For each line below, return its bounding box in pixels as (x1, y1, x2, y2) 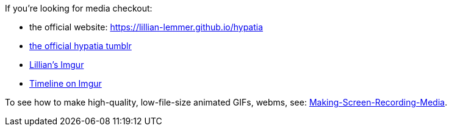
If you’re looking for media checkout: (5, 3, 152, 13)
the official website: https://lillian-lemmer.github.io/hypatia (29, 22, 264, 32)
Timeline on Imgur (29, 78, 102, 89)
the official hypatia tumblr (29, 41, 132, 51)
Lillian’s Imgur (29, 59, 84, 70)
